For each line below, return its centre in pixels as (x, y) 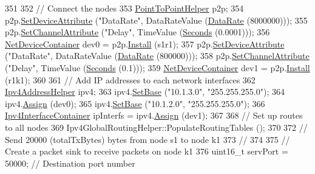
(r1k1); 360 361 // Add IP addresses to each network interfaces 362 (130, 79)
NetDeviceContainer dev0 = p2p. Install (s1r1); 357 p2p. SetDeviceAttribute (145, 43)
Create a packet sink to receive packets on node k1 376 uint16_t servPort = (147, 151)
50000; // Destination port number (70, 163)
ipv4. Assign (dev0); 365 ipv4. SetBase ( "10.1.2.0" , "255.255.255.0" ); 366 (135, 103)
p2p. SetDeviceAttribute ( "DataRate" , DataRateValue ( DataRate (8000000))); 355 (156, 20)
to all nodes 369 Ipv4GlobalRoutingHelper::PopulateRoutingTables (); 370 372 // (156, 127)
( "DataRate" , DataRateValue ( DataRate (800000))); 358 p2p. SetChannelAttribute (157, 56)
